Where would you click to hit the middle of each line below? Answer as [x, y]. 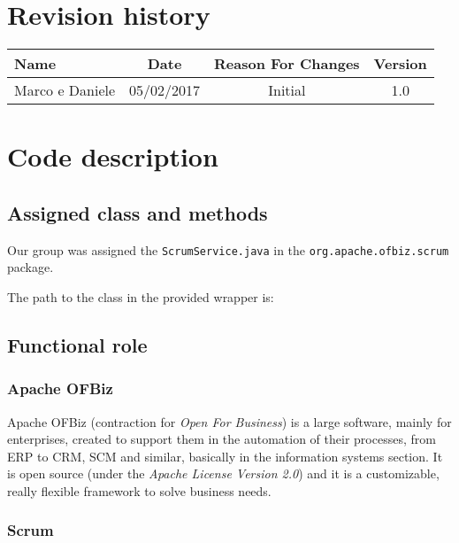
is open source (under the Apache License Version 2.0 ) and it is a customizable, [223, 473]
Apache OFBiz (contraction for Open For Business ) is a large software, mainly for [229, 421]
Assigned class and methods [138, 212]
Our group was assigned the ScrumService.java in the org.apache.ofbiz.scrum [228, 249]
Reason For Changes [287, 64]
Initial [287, 90]
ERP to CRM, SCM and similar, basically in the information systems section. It [225, 456]
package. [31, 267]
